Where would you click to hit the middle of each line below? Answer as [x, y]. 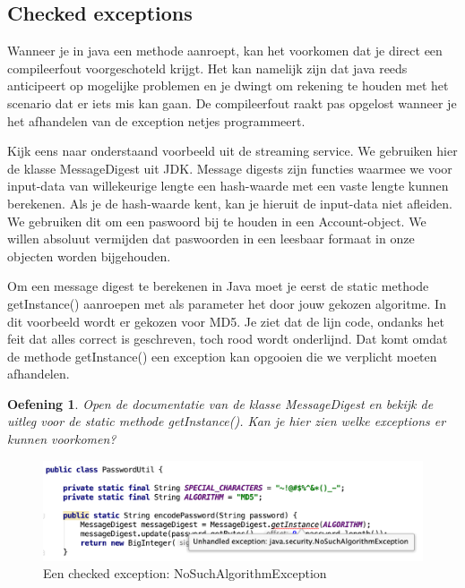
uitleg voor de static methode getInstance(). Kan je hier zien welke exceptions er [227, 421]
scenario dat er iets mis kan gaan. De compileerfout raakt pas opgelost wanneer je [232, 102]
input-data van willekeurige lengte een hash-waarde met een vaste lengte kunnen [228, 186]
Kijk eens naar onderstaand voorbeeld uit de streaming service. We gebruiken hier [232, 151]
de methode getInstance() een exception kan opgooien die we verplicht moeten [222, 356]
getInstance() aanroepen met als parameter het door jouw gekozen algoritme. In [227, 303]
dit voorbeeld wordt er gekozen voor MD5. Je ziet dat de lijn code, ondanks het [226, 321]
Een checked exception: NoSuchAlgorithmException [185, 573]
